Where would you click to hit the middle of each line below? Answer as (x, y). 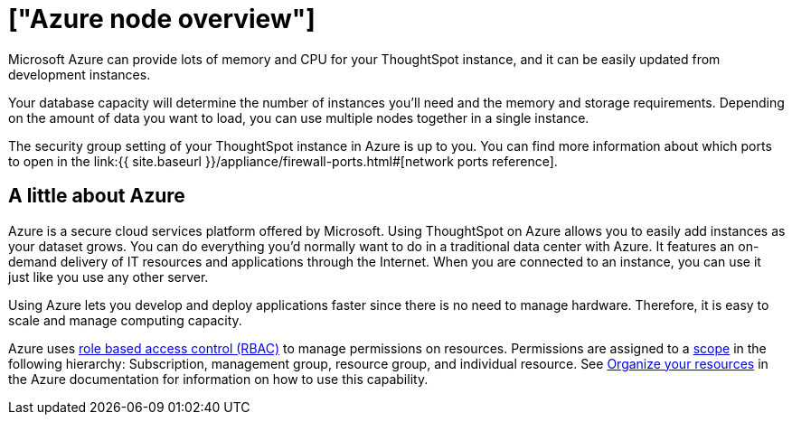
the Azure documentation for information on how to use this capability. (218, 379)
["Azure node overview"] (162, 19)
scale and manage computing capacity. (125, 320)
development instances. (80, 74)
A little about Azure (97, 196)
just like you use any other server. (108, 277)
